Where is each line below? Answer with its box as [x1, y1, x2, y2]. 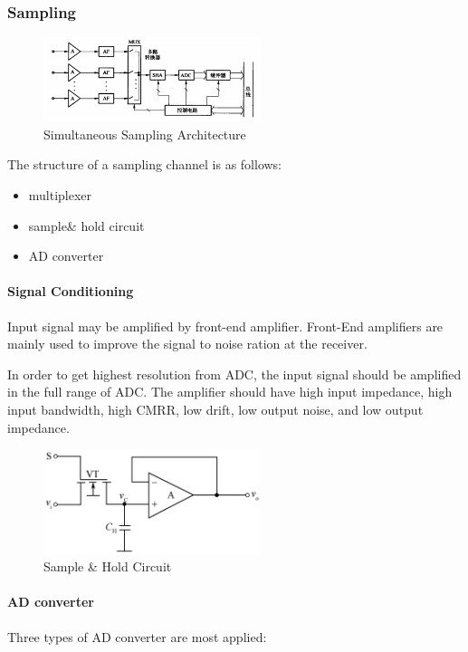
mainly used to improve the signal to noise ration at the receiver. [7, 334, 368, 353]
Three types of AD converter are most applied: [7, 627, 267, 646]
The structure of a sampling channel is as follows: [7, 155, 282, 174]
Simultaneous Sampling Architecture [43, 124, 246, 143]
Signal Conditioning [7, 282, 134, 301]
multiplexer [28, 186, 92, 205]
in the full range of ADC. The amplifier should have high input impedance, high [7, 382, 453, 401]
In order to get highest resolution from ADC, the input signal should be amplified [7, 364, 462, 383]
